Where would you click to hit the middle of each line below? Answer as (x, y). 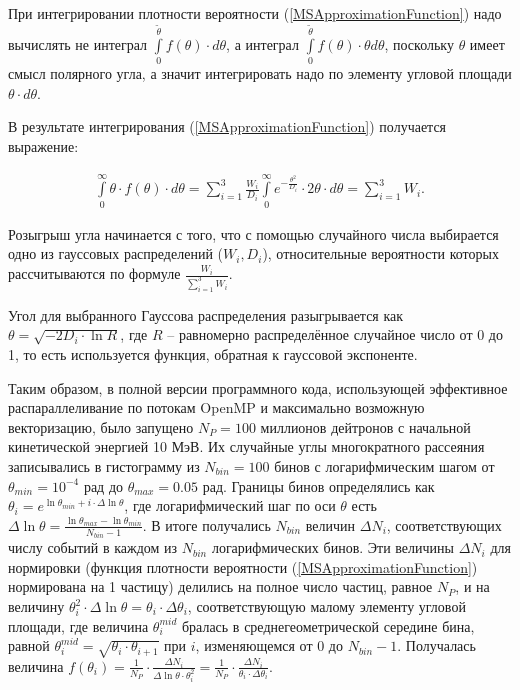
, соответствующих (444, 524)
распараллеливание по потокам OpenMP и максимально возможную (216, 407)
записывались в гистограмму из (104, 465)
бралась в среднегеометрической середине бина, (328, 625)
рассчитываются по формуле (94, 273)
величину (36, 606)
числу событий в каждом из (93, 547)
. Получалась (436, 645)
